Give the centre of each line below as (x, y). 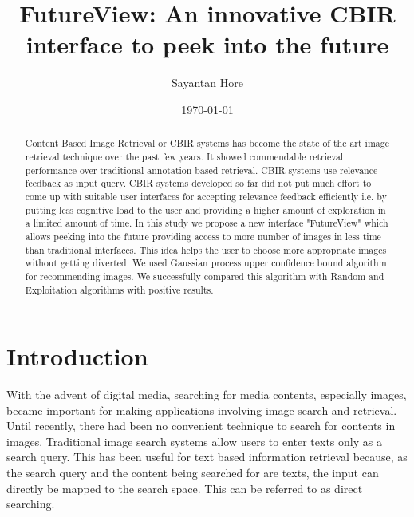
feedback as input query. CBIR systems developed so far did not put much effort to (198, 183)
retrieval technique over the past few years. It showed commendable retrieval (184, 156)
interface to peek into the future (207, 44)
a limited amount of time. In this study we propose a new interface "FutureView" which (207, 223)
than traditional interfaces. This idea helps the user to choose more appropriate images (206, 249)
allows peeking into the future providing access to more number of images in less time (203, 236)
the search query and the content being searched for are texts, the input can (193, 473)
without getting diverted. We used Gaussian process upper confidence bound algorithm (206, 263)
